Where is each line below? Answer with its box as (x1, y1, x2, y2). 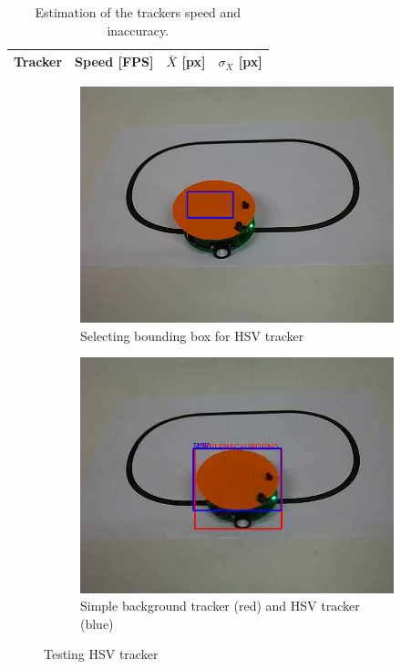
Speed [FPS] (75, 52, 154, 71)
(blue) (80, 613, 114, 633)
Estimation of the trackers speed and (35, 3, 242, 21)
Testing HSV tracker (44, 644, 159, 664)
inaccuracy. (107, 20, 170, 39)
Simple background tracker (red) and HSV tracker (80, 596, 360, 615)
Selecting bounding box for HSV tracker (80, 325, 304, 345)
